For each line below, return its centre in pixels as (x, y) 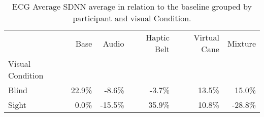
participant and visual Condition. (132, 18)
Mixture (241, 43)
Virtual (206, 37)
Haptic (158, 37)
